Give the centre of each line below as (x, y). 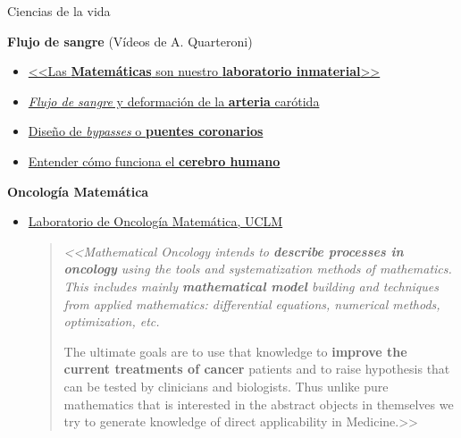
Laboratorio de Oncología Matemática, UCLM (155, 221)
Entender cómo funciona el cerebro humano (154, 160)
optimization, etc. (112, 321)
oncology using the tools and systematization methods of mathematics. (258, 269)
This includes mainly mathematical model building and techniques (251, 286)
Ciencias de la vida (59, 11)
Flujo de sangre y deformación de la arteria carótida (174, 101)
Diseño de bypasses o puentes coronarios (146, 131)
